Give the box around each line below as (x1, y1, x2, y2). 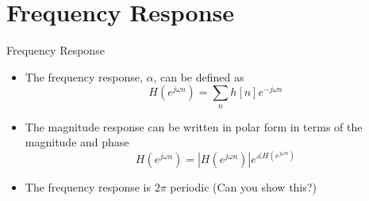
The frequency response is (25, 179, 151, 195)
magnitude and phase (25, 134, 129, 150)
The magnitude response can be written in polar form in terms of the (25, 118, 363, 135)
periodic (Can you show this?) (170, 179, 317, 195)
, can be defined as (153, 68, 244, 85)
